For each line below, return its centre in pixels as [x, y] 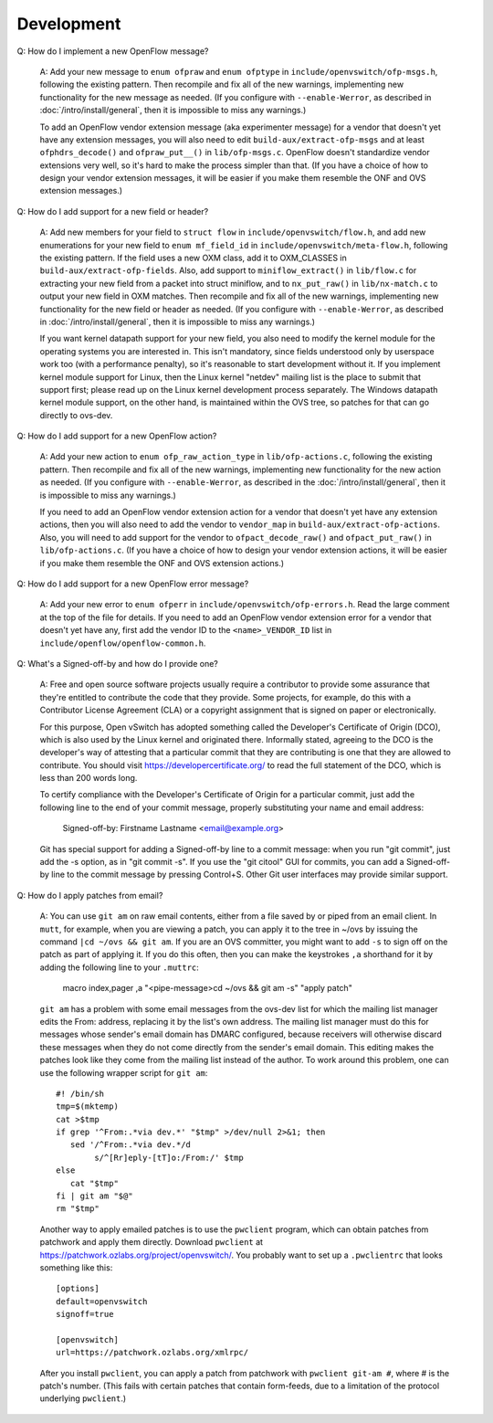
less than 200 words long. [89, 778]
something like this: [76, 1267]
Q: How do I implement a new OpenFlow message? [113, 51]
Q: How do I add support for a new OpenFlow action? [117, 436]
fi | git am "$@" [94, 1196]
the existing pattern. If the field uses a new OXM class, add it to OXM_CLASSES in [193, 258]
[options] [78, 1289]
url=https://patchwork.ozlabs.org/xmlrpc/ [152, 1353]
